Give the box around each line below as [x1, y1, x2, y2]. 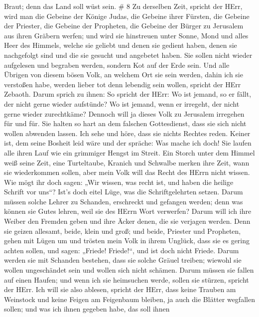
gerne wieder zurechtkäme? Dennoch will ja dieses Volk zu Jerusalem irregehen [4, 108, 245, 119]
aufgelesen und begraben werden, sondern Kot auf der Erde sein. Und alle [4, 59, 230, 70]
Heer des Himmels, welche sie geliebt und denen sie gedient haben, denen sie [4, 40, 237, 50]
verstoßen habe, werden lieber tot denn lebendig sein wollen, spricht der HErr [4, 79, 241, 89]
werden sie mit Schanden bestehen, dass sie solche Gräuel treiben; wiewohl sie [4, 255, 242, 265]
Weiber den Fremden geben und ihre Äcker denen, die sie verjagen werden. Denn [4, 216, 251, 226]
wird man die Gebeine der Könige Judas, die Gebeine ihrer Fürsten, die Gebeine [4, 10, 250, 21]
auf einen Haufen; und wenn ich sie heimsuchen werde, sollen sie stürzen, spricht [4, 274, 249, 285]
